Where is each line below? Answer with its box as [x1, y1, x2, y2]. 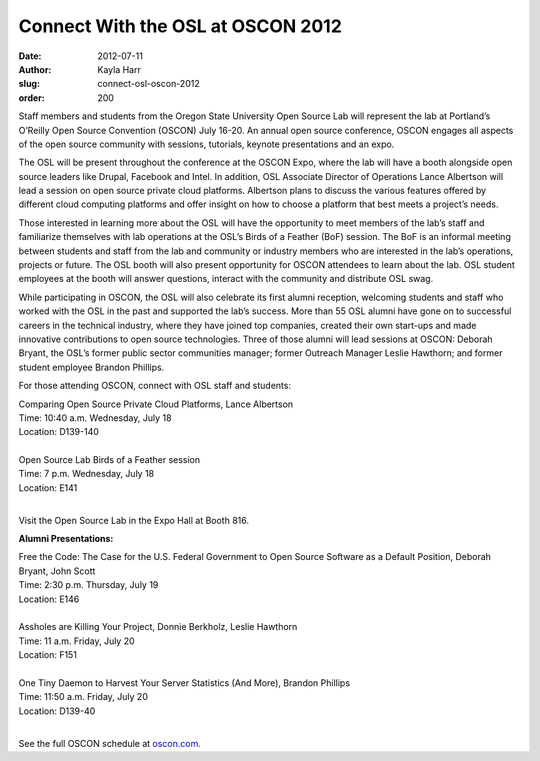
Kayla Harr [97, 63, 142, 75]
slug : [18, 78, 40, 90]
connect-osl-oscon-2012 [97, 78, 200, 90]
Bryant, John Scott [18, 565, 96, 577]
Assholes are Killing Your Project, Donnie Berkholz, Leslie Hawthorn [18, 621, 298, 633]
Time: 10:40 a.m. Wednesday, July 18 [18, 411, 172, 424]
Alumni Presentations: [18, 533, 114, 545]
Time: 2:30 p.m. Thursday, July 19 [18, 579, 159, 591]
